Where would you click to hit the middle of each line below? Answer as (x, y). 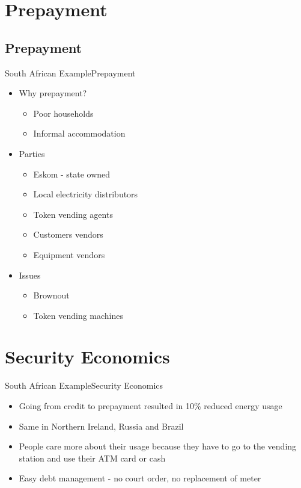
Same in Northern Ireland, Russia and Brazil (101, 426)
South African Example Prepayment (70, 73)
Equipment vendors (69, 254)
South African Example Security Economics (84, 385)
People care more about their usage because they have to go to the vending (158, 446)
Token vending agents (73, 214)
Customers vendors (68, 234)
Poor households (63, 113)
